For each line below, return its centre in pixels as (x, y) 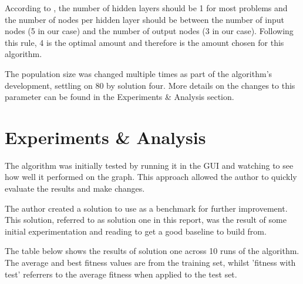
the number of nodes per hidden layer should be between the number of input (144, 19)
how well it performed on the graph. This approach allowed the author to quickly (151, 177)
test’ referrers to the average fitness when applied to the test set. (121, 274)
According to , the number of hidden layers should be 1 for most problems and (146, 8)
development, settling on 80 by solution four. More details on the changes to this (150, 85)
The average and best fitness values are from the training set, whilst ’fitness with (150, 263)
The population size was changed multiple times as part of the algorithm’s (139, 73)
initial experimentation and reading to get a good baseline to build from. (136, 231)
